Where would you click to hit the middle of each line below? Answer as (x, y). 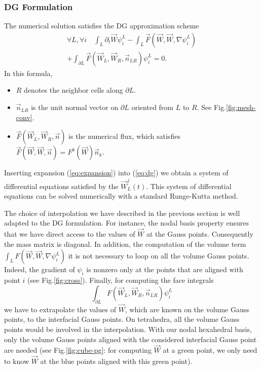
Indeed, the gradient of (40, 269)
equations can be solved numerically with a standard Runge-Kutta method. (121, 196)
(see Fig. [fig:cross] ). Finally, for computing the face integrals (121, 280)
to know (16, 361)
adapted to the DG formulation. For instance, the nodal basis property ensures (126, 223)
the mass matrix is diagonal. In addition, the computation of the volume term (125, 244)
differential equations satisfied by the (61, 186)
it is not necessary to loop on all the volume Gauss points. (159, 256)
